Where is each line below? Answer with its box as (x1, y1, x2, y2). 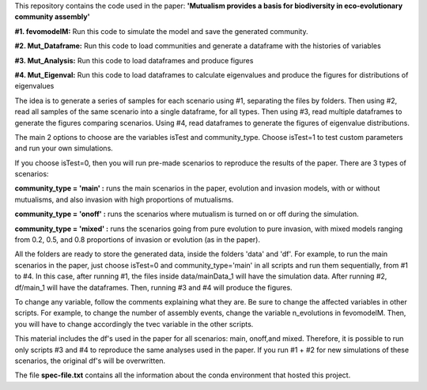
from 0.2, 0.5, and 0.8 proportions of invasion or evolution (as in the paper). (14, 235, 261, 244)
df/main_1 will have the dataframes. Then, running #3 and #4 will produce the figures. (14, 282, 293, 292)
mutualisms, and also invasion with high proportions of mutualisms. (14, 195, 234, 204)
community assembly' (14, 12, 90, 21)
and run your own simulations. (14, 143, 114, 153)
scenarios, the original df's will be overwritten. (14, 356, 166, 365)
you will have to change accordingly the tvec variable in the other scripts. (14, 319, 254, 328)
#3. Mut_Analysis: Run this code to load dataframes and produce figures (14, 55, 254, 65)
